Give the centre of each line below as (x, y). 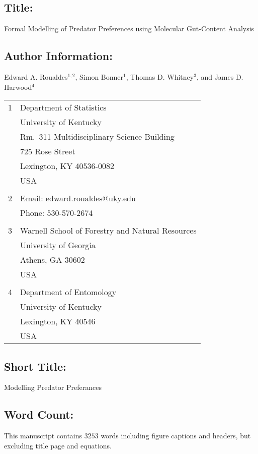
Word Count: (39, 414)
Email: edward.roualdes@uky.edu (78, 198)
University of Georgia (58, 245)
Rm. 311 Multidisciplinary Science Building (97, 137)
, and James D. (220, 77)
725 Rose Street (48, 151)
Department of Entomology (68, 292)
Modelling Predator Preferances (53, 387)
